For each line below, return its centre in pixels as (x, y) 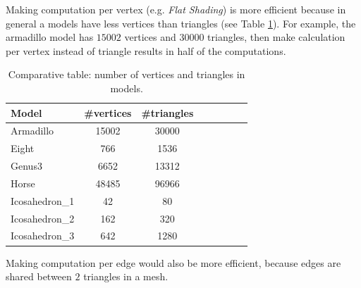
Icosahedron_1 (43, 200)
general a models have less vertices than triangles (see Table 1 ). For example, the (181, 23)
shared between (39, 276)
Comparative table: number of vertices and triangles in (127, 74)
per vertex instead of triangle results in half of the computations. (146, 50)
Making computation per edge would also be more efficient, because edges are (173, 262)
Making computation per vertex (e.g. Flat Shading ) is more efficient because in (176, 9)
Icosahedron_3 (43, 236)
